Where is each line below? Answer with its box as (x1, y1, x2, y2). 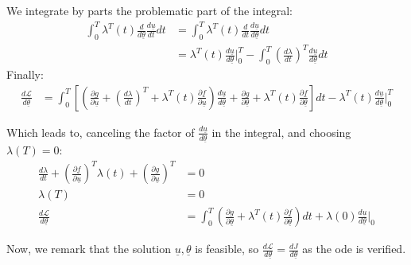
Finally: (6, 66, 44, 83)
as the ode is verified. (302, 240, 406, 257)
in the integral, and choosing (211, 123, 351, 140)
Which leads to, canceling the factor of (6, 123, 195, 140)
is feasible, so (195, 240, 259, 257)
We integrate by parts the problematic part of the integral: (6, 2, 293, 18)
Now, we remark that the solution (6, 240, 172, 257)
